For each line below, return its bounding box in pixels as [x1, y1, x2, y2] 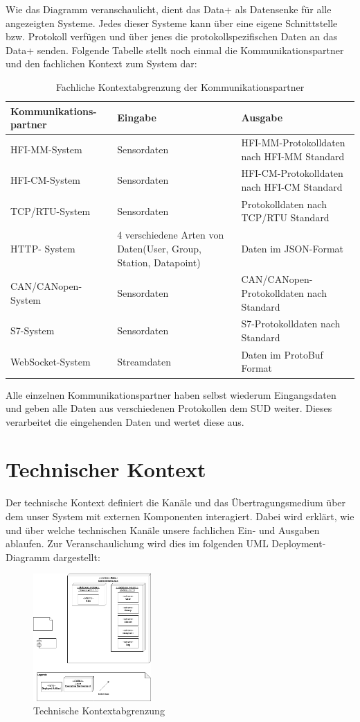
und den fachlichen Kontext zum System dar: [6, 56, 197, 71]
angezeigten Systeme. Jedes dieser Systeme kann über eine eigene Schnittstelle [6, 15, 338, 30]
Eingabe [117, 110, 156, 125]
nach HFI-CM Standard [241, 180, 343, 194]
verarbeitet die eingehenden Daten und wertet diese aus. [6, 414, 244, 429]
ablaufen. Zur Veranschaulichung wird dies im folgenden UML [6, 536, 269, 551]
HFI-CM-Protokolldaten [241, 166, 343, 180]
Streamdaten [117, 354, 171, 368]
